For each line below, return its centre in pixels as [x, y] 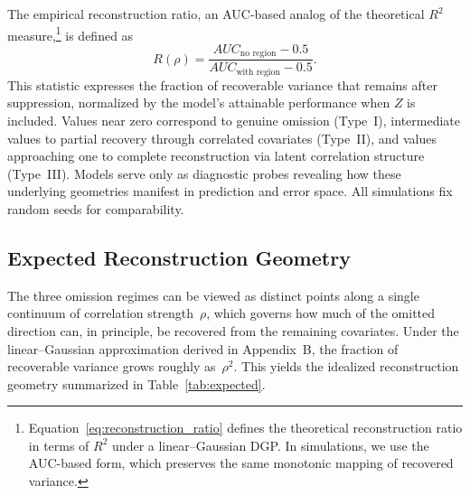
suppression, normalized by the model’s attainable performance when [199, 103]
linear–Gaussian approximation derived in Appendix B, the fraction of [203, 348]
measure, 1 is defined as [70, 33]
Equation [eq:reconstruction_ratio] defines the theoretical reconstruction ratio [245, 428]
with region [258, 72]
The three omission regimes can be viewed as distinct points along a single [213, 295]
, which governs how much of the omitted [321, 313]
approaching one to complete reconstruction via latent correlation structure [216, 156]
